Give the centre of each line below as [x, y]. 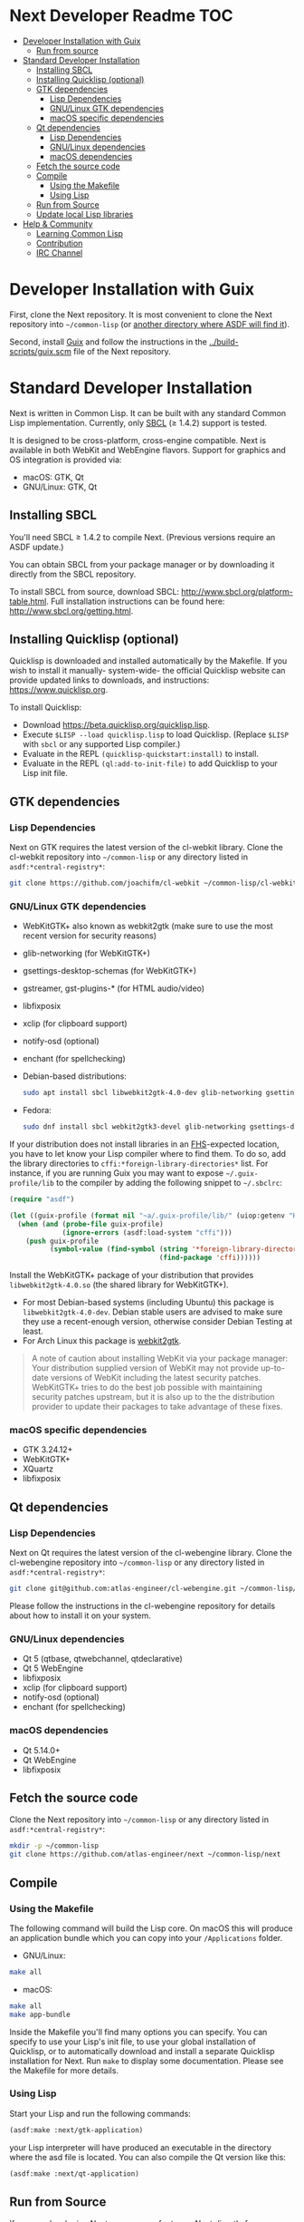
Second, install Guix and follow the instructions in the [109, 342]
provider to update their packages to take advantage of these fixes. [157, 1407]
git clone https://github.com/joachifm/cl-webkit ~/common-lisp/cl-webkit [153, 883]
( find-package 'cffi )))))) [209, 1258]
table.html [28, 601]
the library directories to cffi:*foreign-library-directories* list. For [139, 1164]
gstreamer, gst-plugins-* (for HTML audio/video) [114, 988]
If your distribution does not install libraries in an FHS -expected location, [144, 1144]
